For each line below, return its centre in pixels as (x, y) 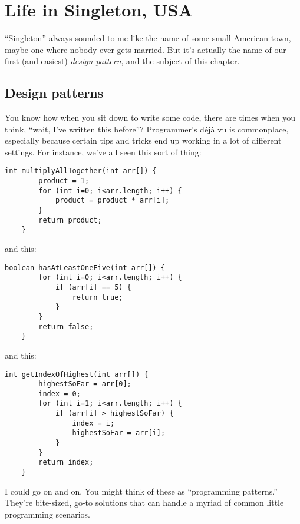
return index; (66, 462)
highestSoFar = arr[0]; (85, 384)
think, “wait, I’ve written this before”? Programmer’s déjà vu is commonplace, (147, 129)
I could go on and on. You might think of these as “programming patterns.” (141, 491)
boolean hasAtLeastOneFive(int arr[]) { (85, 268)
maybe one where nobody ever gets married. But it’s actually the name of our (146, 49)
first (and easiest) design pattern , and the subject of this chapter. (122, 61)
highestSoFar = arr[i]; (119, 433)
